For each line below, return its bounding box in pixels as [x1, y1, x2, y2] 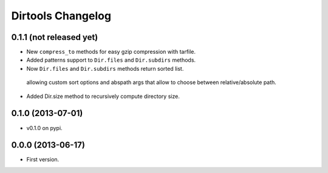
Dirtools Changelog [11, 9, 112, 22]
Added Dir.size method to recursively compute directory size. [26, 93, 180, 100]
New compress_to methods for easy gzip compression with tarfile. [26, 48, 196, 56]
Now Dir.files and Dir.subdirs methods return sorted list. [26, 65, 184, 72]
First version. [26, 156, 60, 163]
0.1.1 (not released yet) [11, 32, 98, 42]
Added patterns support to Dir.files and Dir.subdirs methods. [26, 56, 196, 64]
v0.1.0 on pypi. [26, 124, 63, 131]
